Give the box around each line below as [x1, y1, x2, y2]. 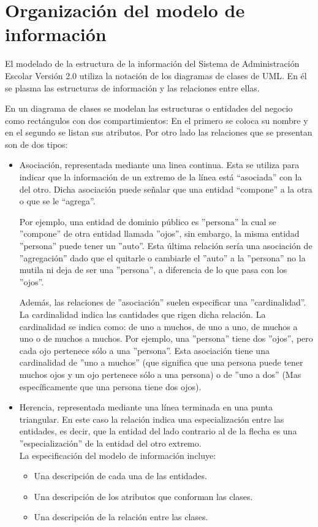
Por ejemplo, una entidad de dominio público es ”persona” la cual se [19, 215, 276, 228]
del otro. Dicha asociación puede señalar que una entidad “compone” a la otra [19, 182, 312, 195]
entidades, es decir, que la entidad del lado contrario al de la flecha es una [19, 425, 297, 437]
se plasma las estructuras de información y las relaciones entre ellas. [5, 81, 260, 94]
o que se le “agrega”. [19, 194, 96, 207]
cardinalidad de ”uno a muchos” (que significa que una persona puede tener [19, 356, 303, 369]
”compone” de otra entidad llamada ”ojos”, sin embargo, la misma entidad [19, 227, 300, 240]
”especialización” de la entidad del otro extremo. [19, 436, 202, 449]
